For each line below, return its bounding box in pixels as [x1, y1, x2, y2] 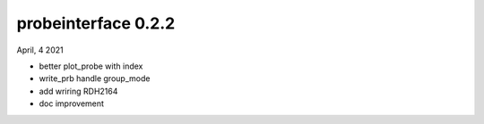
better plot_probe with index [39, 61, 143, 71]
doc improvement [39, 98, 105, 109]
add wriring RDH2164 [39, 86, 118, 96]
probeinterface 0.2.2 [16, 13, 176, 33]
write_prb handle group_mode [39, 73, 151, 84]
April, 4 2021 [16, 45, 64, 55]
